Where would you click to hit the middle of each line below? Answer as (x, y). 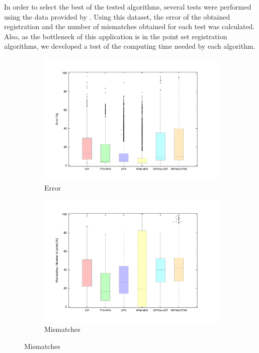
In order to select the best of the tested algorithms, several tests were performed (128, 7)
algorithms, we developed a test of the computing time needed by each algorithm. (130, 46)
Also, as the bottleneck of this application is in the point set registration (116, 36)
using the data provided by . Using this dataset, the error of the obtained (117, 16)
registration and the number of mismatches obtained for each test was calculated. (129, 26)
